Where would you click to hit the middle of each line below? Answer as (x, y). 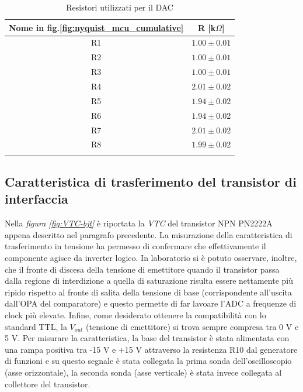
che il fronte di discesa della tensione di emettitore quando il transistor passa (142, 269)
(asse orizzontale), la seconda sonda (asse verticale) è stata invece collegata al (143, 372)
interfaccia (36, 199)
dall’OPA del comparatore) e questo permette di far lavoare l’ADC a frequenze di (151, 303)
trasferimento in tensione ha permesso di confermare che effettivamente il (135, 246)
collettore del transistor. (48, 384)
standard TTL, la (36, 326)
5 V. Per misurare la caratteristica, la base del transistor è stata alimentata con (147, 338)
